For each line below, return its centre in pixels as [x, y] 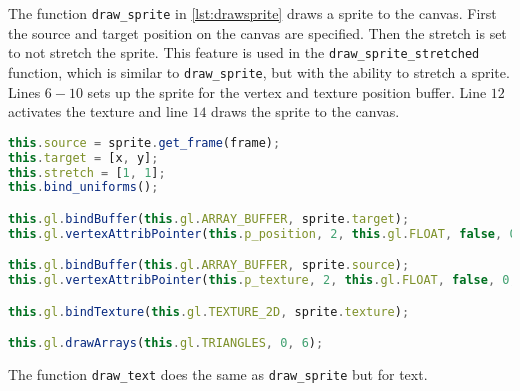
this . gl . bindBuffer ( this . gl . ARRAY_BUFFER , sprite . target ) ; [209, 218]
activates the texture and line [98, 111]
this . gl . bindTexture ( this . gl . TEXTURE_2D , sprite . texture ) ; [209, 311]
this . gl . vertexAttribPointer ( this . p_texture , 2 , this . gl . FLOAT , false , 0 [259, 280]
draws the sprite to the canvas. [305, 111]
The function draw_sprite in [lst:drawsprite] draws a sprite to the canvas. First [252, 13]
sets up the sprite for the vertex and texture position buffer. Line [287, 91]
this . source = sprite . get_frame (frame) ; [144, 142]
